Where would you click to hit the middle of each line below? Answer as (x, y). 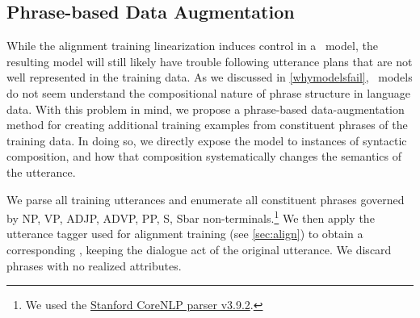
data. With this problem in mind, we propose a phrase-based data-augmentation (206, 109)
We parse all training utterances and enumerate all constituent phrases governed (206, 199)
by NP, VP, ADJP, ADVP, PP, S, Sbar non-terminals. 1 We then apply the (191, 217)
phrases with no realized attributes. (94, 265)
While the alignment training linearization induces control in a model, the (192, 46)
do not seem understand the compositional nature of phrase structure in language (208, 92)
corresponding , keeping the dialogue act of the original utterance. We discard (199, 249)
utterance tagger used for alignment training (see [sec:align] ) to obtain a (185, 234)
